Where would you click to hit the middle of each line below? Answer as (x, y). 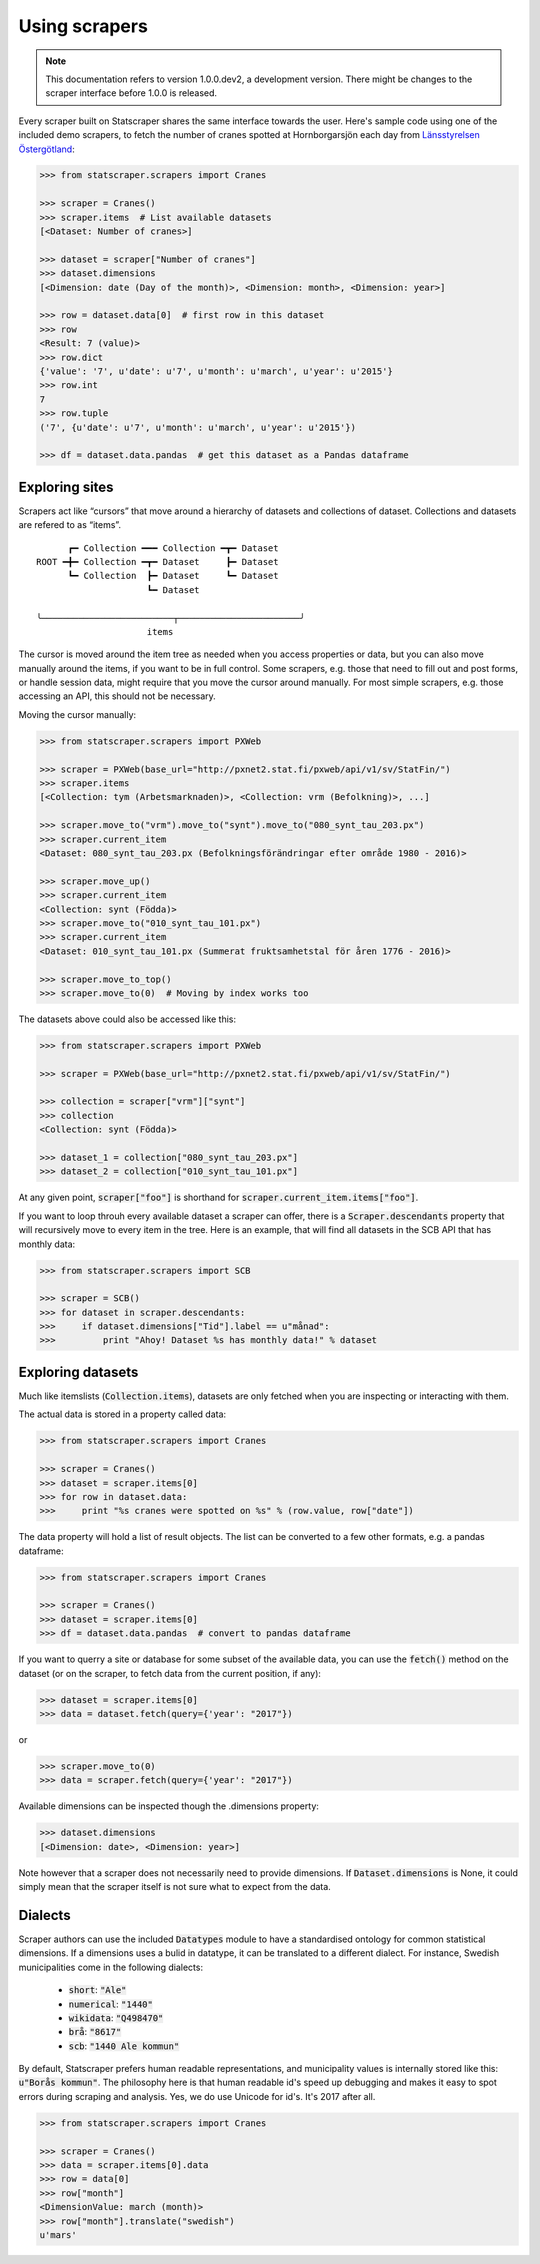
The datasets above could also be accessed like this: (127, 1019)
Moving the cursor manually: (77, 714)
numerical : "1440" (111, 2004)
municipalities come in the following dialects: (111, 1967)
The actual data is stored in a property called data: (122, 1414)
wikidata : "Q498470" (116, 2017)
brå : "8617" (95, 2032)
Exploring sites (66, 486)
